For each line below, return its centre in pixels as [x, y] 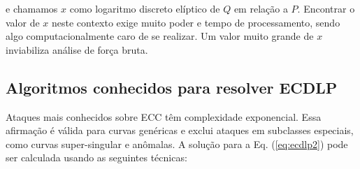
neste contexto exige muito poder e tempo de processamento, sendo [196, 22]
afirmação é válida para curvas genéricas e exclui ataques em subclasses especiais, [180, 130]
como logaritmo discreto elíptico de [145, 8]
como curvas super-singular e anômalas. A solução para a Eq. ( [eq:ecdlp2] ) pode [177, 144]
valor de [23, 22]
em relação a [261, 8]
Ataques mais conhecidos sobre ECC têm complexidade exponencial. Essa [164, 116]
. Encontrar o [326, 8]
